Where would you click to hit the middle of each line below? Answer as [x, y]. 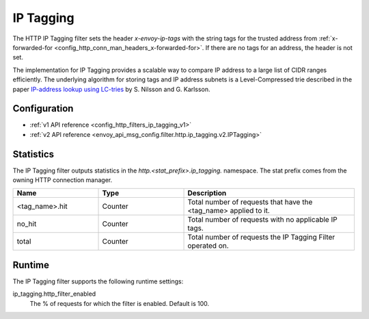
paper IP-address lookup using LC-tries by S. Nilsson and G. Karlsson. [111, 89]
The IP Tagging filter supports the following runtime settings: [98, 281]
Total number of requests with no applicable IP [262, 220]
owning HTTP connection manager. [63, 180]
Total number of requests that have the [250, 202]
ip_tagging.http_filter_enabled [54, 294]
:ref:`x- [328, 38]
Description [207, 193]
